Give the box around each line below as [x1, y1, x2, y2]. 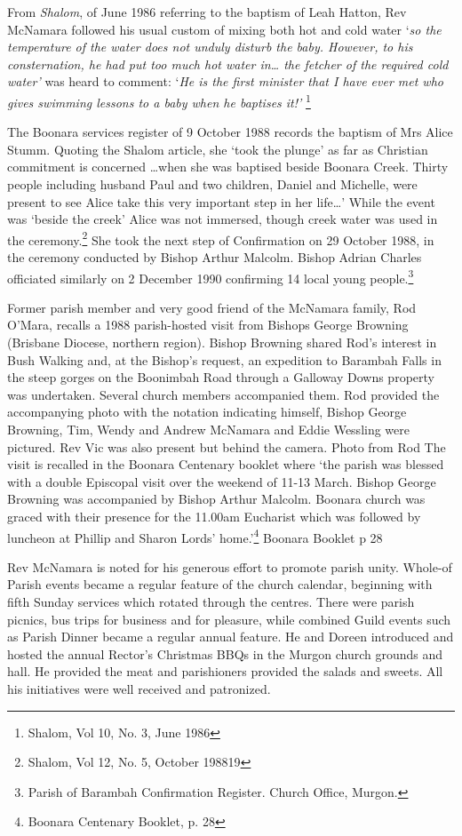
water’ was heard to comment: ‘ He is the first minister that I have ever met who [7, 72, 443, 91]
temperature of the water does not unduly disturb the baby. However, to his [7, 37, 413, 56]
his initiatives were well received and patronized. [7, 680, 271, 697]
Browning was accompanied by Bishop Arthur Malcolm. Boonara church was [7, 490, 426, 508]
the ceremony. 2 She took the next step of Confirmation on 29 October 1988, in [7, 227, 434, 249]
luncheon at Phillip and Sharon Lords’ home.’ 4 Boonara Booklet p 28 [7, 525, 383, 546]
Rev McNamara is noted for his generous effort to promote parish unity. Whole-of [7, 557, 452, 576]
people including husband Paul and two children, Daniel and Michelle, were [7, 175, 418, 193]
